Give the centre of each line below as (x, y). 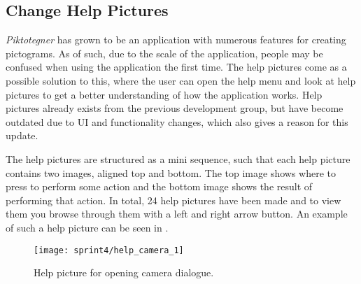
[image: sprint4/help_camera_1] (109, 250)
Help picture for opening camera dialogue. (124, 272)
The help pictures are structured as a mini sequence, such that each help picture (178, 158)
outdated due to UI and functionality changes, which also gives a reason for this (177, 121)
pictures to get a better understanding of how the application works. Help (164, 94)
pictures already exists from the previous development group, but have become (175, 108)
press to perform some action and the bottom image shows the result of (159, 186)
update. (22, 135)
